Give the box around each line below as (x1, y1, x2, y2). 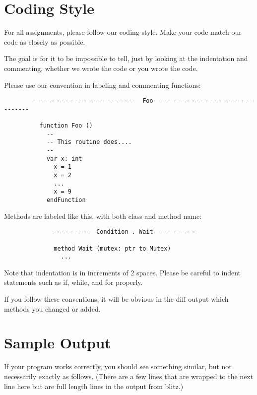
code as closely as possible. (4, 36, 85, 47)
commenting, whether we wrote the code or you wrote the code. (4, 63, 198, 73)
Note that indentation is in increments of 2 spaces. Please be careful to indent (4, 267, 241, 277)
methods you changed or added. (4, 303, 101, 314)
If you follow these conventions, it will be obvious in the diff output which (4, 294, 229, 304)
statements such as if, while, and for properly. (4, 277, 143, 287)
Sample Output (4, 332, 111, 353)
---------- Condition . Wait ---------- (54, 228, 196, 236)
